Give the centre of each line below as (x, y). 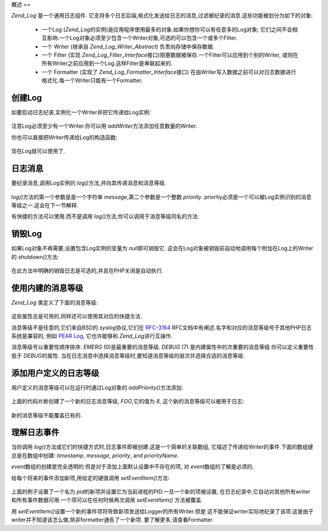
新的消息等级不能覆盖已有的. (47, 415)
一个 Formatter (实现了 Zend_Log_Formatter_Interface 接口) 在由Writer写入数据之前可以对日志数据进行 (169, 72)
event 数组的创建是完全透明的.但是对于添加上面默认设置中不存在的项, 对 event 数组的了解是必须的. (133, 467)
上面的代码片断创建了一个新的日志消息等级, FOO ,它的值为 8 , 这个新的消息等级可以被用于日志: (128, 402)
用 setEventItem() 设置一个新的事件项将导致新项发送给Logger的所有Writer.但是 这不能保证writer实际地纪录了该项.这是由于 (162, 511)
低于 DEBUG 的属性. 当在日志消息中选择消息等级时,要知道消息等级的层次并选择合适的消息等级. (128, 355)
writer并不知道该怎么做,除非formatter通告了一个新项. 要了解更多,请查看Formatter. (112, 520)
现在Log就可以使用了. (38, 151)
